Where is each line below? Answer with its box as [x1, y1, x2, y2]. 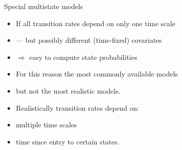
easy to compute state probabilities [29, 51, 137, 62]
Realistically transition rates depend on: [16, 102, 139, 113]
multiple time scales [16, 119, 77, 130]
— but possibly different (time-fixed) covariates [16, 35, 162, 45]
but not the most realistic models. [16, 85, 121, 96]
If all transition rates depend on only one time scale [16, 18, 175, 28]
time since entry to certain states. [16, 136, 120, 146]
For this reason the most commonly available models [16, 68, 178, 79]
